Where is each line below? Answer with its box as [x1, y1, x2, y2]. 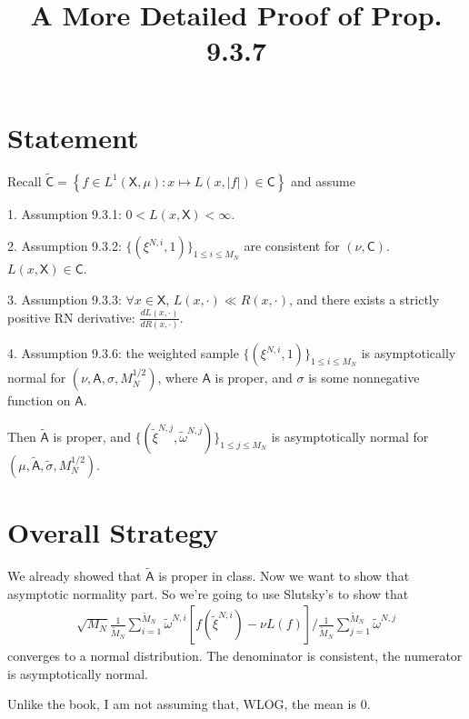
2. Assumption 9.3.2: [7, 236, 122, 255]
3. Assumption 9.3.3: [7, 289, 122, 308]
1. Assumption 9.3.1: [7, 204, 122, 223]
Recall [7, 171, 42, 190]
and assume [291, 171, 355, 190]
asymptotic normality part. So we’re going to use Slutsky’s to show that [7, 584, 409, 603]
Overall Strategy [7, 513, 219, 550]
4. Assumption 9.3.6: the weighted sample [7, 344, 239, 363]
